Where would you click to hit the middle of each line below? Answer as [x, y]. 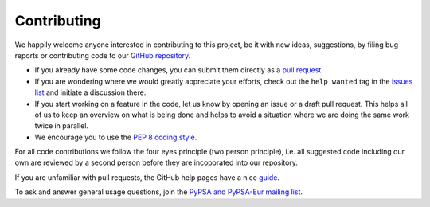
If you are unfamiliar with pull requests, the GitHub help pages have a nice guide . [147, 177]
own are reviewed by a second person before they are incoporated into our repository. [156, 162]
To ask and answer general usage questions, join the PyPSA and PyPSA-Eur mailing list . [158, 192]
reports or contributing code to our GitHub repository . [103, 55]
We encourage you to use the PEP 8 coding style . [116, 137]
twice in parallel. [62, 126]
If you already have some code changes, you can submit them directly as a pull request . [179, 70]
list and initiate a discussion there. [90, 92]
